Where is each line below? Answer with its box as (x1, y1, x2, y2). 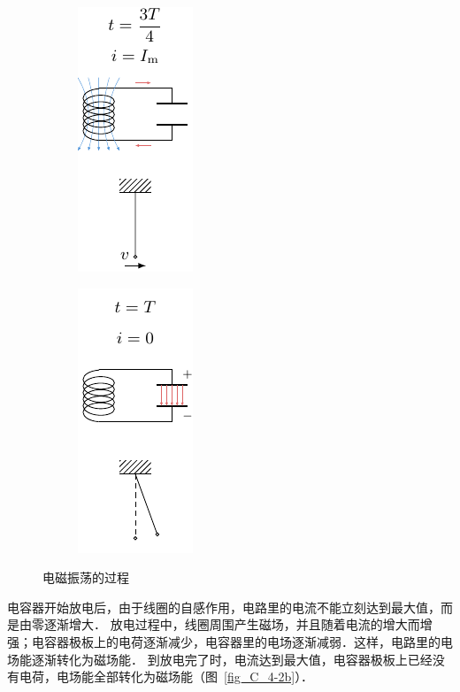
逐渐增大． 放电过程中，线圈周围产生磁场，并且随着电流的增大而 (43, 615, 420, 634)
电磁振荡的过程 (42, 568, 129, 587)
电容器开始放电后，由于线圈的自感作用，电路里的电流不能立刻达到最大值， (7, 597, 441, 616)
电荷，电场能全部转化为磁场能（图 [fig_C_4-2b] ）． (19, 667, 314, 686)
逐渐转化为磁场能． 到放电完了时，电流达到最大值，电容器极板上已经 (31, 650, 433, 668)
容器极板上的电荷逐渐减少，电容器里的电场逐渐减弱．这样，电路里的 (43, 632, 441, 650)
